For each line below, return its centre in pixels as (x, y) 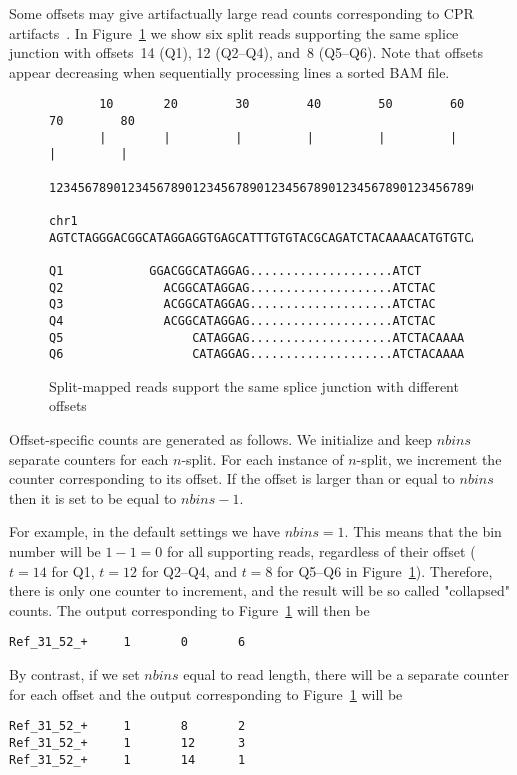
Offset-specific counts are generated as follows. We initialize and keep (221, 439)
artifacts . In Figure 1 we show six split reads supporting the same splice (234, 32)
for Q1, (73, 570)
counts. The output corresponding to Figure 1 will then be (189, 609)
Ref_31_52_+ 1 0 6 (127, 642)
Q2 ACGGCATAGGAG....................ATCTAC (242, 287)
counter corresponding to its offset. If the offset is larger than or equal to (232, 478)
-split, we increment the (429, 458)
